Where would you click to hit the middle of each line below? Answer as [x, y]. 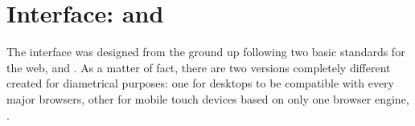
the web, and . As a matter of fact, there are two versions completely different [199, 67]
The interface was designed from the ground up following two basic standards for [206, 52]
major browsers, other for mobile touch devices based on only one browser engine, [208, 98]
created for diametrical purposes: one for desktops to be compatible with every [200, 83]
